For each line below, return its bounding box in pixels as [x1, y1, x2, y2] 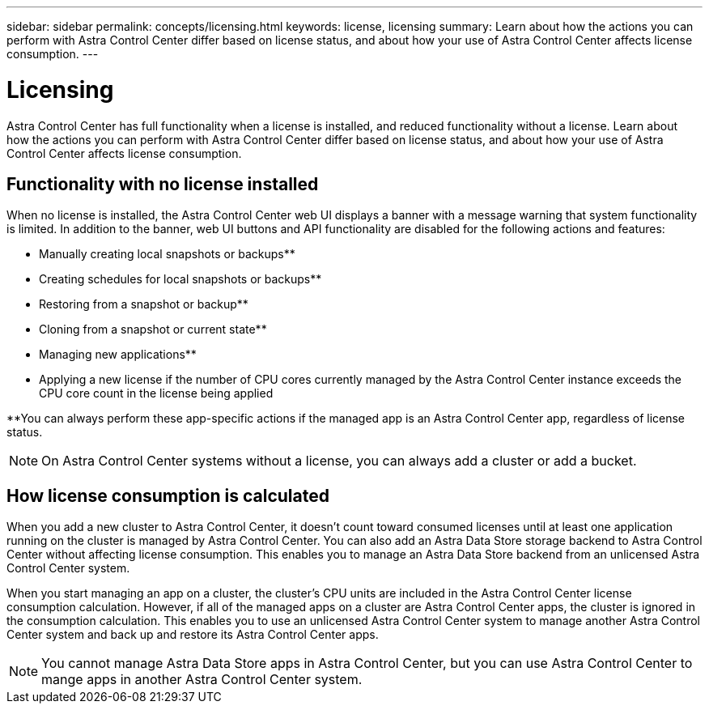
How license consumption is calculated [6, 485, 329, 506]
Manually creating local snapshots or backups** [39, 247, 295, 261]
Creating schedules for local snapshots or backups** [39, 272, 322, 287]
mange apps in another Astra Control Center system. [41, 671, 363, 688]
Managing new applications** [39, 347, 197, 362]
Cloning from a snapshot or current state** [39, 322, 267, 337]
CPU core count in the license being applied [39, 386, 274, 401]
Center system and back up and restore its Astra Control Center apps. [6, 627, 379, 642]
